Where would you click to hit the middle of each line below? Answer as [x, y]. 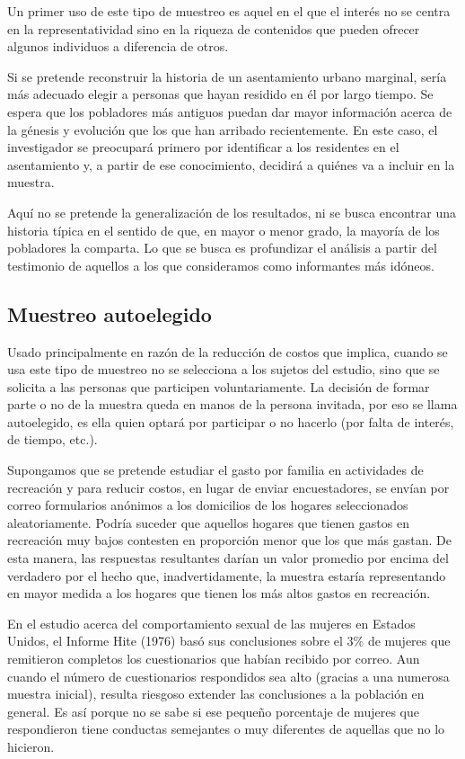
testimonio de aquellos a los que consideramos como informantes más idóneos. [221, 265]
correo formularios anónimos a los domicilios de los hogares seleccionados [208, 505]
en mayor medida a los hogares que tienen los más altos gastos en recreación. [219, 593]
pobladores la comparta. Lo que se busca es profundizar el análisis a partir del [222, 248]
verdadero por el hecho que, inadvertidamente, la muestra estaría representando [227, 575]
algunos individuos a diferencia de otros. [118, 46]
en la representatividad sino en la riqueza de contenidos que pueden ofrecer [214, 28]
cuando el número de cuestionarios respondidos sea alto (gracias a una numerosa [228, 676]
